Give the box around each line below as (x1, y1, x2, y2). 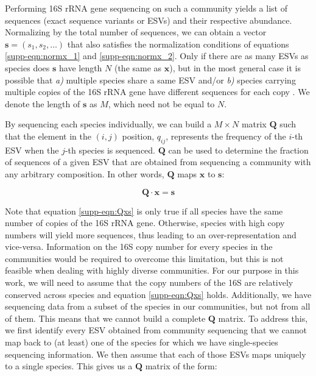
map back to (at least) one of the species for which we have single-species (5, 336, 278, 349)
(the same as (114, 61, 162, 74)
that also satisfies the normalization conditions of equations (67, 37, 289, 50)
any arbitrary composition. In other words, (5, 167, 164, 180)
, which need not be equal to (108, 97, 215, 110)
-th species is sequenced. (65, 143, 155, 156)
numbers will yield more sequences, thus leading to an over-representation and (5, 228, 297, 241)
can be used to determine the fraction (168, 143, 309, 156)
